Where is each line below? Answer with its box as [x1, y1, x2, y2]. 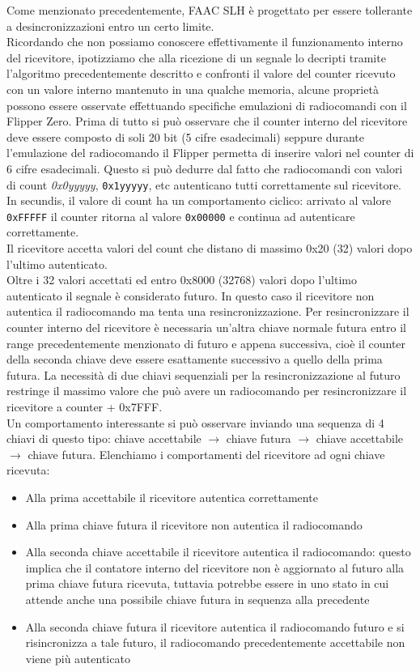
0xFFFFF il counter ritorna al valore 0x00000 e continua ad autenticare [6, 207, 355, 224]
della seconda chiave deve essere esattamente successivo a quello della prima [6, 351, 383, 368]
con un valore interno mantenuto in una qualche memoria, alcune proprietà [6, 80, 379, 97]
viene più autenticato [25, 649, 130, 666]
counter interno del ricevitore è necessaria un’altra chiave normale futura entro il [6, 319, 407, 335]
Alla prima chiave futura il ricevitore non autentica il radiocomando [25, 516, 363, 533]
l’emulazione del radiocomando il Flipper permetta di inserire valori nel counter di [6, 144, 414, 161]
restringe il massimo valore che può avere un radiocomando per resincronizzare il [6, 382, 407, 399]
